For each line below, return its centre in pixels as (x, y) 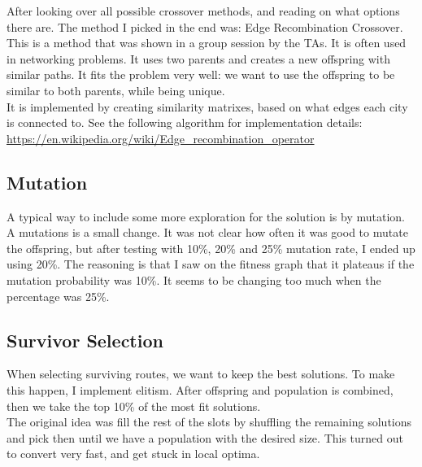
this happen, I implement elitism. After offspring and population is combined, (200, 389)
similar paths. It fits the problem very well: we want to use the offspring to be (201, 74)
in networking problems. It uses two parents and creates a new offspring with (198, 58)
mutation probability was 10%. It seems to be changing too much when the (194, 279)
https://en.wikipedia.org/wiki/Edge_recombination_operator (161, 138)
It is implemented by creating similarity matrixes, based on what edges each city (207, 106)
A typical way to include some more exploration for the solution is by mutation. (206, 216)
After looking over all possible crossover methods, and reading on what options (203, 11)
